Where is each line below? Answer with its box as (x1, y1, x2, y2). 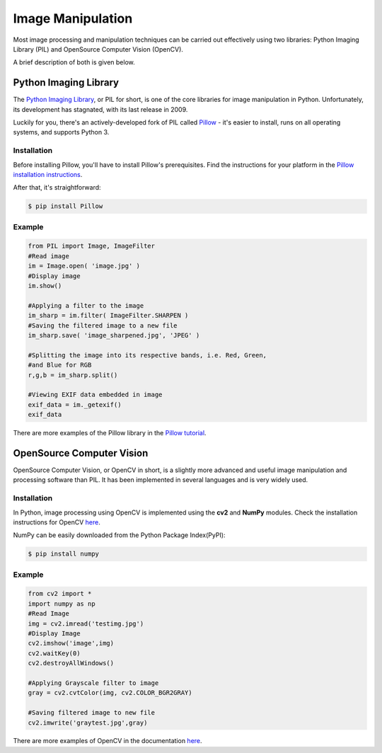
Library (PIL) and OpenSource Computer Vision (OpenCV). (13, 45, 184, 53)
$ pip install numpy (28, 550, 99, 558)
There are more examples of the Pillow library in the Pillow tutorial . (13, 429, 207, 437)
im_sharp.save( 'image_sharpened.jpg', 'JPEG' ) (28, 331, 200, 339)
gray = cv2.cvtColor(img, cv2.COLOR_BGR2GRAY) (28, 689, 192, 697)
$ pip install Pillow (28, 202, 103, 210)
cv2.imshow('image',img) (28, 639, 115, 648)
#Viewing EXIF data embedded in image (28, 391, 163, 399)
